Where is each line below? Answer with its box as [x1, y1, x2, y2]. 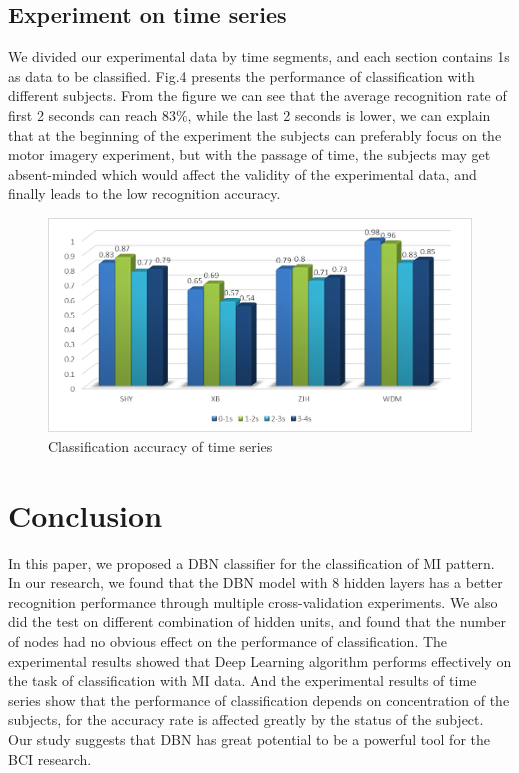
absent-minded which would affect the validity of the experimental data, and [8, 163, 477, 184]
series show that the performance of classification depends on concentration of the [8, 689, 510, 710]
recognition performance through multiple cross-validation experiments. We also [8, 591, 498, 612]
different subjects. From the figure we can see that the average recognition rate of [8, 85, 507, 106]
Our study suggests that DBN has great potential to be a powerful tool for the [8, 728, 490, 749]
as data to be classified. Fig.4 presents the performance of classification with [8, 65, 475, 86]
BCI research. [8, 748, 92, 769]
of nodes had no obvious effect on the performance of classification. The [8, 631, 448, 651]
